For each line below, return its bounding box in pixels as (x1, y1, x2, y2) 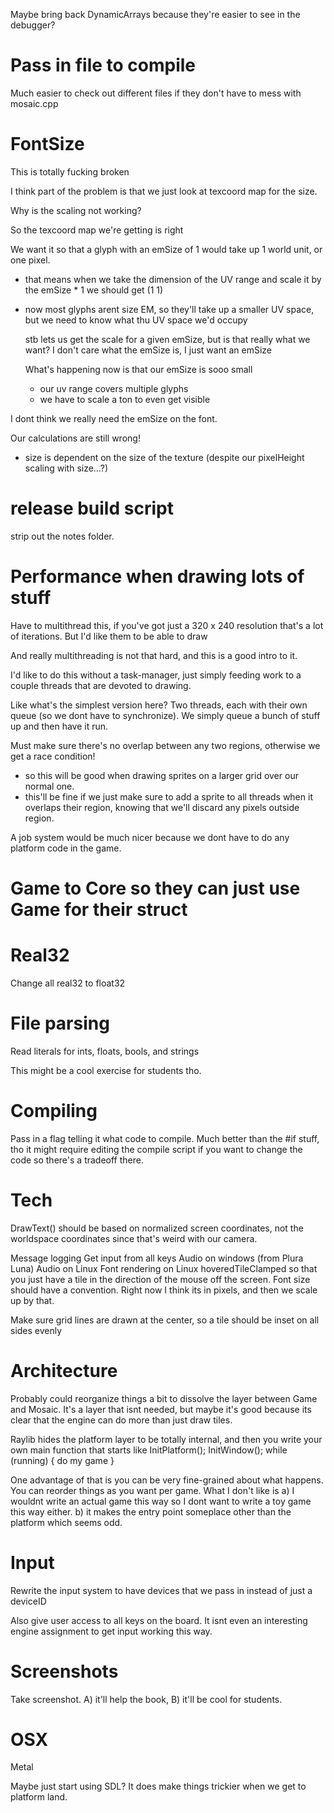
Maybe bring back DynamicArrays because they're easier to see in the (10, 9, 301, 20)
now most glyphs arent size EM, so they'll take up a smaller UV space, (24, 303, 315, 315)
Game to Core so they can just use (10, 877, 301, 899)
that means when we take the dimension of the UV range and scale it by (24, 273, 322, 285)
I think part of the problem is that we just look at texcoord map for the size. (10, 185, 318, 197)
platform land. (10, 1791, 68, 1803)
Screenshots (10, 1660, 119, 1683)
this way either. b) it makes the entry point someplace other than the (10, 1505, 292, 1518)
